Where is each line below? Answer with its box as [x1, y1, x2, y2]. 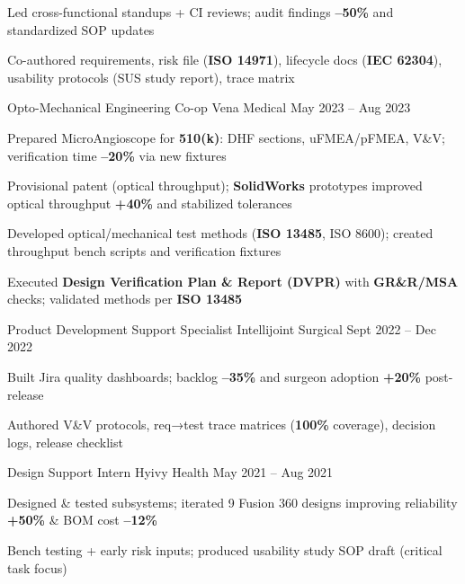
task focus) [7, 558, 67, 577]
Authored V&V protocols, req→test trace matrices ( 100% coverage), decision [7, 415, 436, 434]
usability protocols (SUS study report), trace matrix [7, 67, 295, 86]
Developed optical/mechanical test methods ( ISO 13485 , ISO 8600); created [7, 224, 434, 243]
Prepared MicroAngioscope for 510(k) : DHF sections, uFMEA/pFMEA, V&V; [7, 128, 445, 146]
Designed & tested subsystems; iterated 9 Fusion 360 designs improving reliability [7, 492, 458, 511]
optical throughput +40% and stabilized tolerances [7, 193, 292, 212]
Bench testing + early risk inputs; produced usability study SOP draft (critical [7, 541, 443, 560]
